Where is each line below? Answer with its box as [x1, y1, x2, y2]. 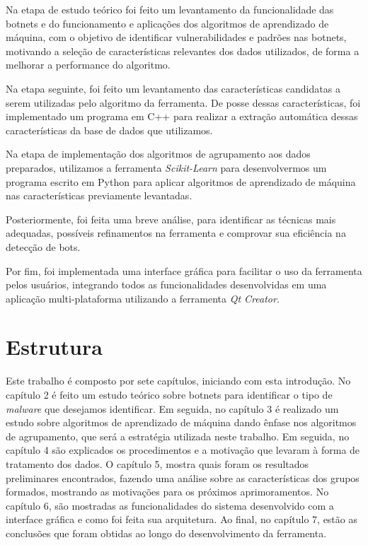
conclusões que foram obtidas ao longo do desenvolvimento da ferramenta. [6, 525, 327, 540]
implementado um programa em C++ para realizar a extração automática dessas [6, 109, 358, 124]
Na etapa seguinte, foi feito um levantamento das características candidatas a [6, 81, 340, 95]
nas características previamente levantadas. [6, 188, 192, 203]
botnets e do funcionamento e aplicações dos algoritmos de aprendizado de [6, 16, 329, 30]
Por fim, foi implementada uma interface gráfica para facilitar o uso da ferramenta [6, 263, 362, 278]
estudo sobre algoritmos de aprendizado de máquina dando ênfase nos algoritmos [6, 415, 357, 430]
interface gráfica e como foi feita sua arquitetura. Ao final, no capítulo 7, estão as [6, 512, 357, 527]
